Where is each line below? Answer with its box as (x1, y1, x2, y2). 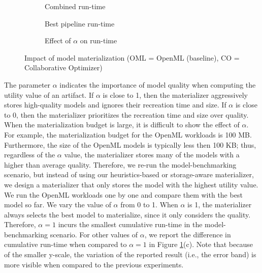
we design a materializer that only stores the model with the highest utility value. (4, 179, 258, 189)
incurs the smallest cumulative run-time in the (58, 219, 203, 230)
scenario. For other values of (50, 229, 138, 239)
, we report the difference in (144, 229, 231, 239)
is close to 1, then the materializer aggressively (103, 89, 248, 100)
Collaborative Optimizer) (24, 62, 103, 73)
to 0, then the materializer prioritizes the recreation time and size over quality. (4, 109, 249, 120)
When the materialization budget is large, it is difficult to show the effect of (4, 119, 240, 130)
